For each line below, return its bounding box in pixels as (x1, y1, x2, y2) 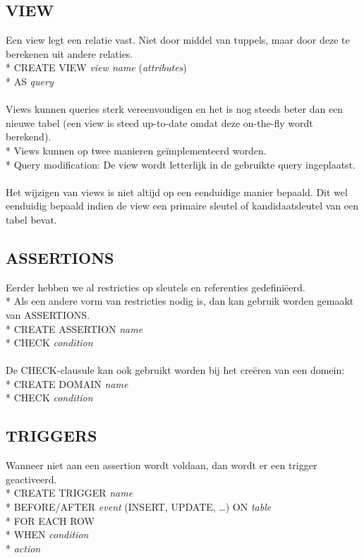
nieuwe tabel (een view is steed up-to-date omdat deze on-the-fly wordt (6, 115, 313, 130)
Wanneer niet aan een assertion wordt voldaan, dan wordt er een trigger (6, 458, 317, 473)
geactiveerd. (6, 471, 57, 486)
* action (6, 540, 41, 555)
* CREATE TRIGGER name (6, 485, 133, 500)
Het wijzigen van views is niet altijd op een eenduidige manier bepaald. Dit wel (6, 184, 348, 199)
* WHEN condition (6, 527, 89, 542)
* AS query (6, 73, 54, 88)
